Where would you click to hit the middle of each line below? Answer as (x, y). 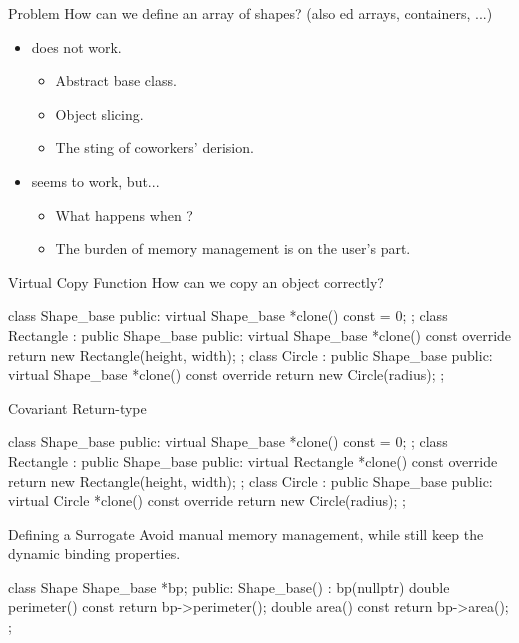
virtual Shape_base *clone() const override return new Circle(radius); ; (226, 374)
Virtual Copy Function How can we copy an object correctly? (196, 281)
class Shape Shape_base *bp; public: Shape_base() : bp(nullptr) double (229, 586)
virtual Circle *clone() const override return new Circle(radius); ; (207, 500)
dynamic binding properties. (94, 553)
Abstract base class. (116, 80)
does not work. (76, 46)
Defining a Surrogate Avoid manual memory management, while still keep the (246, 533)
